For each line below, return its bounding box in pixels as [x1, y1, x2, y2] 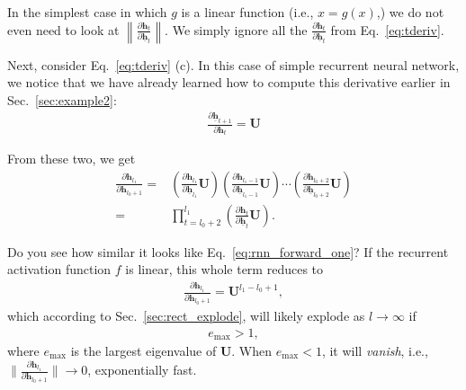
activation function [7, 260, 112, 279]
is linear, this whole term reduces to [125, 260, 324, 279]
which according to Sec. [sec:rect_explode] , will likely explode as [7, 306, 365, 324]
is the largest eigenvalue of [70, 341, 217, 360]
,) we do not [376, 3, 444, 21]
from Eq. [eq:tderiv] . [330, 20, 444, 39]
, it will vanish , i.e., [321, 341, 428, 360]
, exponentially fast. [87, 360, 197, 379]
